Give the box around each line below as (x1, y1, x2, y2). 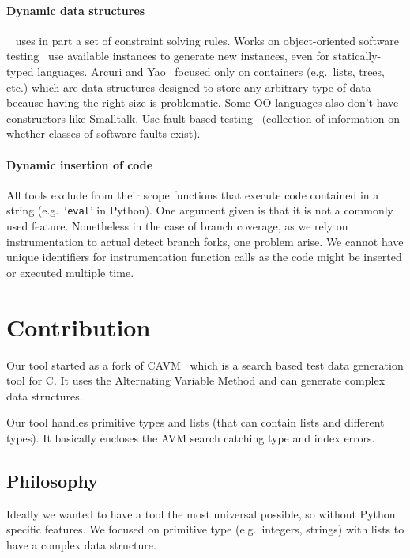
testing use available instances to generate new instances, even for (6, 47, 330, 64)
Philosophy (6, 468, 98, 492)
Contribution (6, 310, 151, 343)
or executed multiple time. (6, 264, 134, 280)
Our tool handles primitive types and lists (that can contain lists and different (6, 414, 385, 431)
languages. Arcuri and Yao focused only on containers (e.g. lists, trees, (37, 63, 385, 79)
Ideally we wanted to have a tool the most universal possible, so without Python (6, 505, 396, 522)
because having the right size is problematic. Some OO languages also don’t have (6, 94, 399, 111)
